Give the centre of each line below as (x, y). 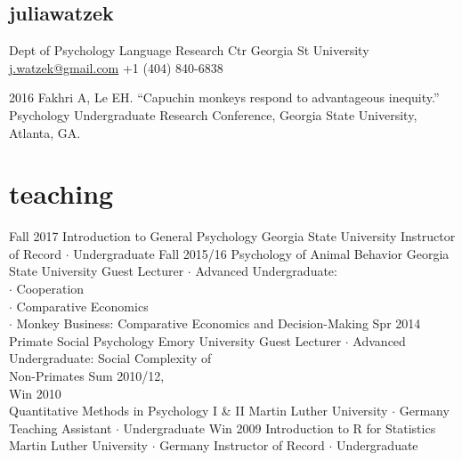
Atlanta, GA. (45, 132)
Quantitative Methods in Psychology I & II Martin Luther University (199, 411)
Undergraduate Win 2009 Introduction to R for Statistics (280, 428)
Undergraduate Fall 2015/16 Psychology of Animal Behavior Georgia (261, 253)
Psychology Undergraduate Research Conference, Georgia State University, (213, 114)
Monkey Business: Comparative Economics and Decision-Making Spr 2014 (219, 323)
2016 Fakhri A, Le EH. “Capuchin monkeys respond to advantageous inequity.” (224, 97)
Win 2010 (35, 393)
